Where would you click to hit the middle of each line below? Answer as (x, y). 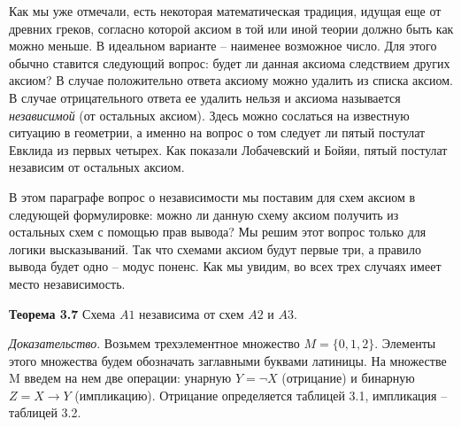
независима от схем (192, 313)
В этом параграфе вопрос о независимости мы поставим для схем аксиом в (212, 196)
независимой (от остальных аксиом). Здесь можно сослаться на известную (209, 115)
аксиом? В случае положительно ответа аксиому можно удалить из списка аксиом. (231, 80)
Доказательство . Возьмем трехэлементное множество (154, 343)
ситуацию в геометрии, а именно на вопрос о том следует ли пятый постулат (217, 132)
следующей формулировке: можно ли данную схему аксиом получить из (204, 214)
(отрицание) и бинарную (348, 378)
